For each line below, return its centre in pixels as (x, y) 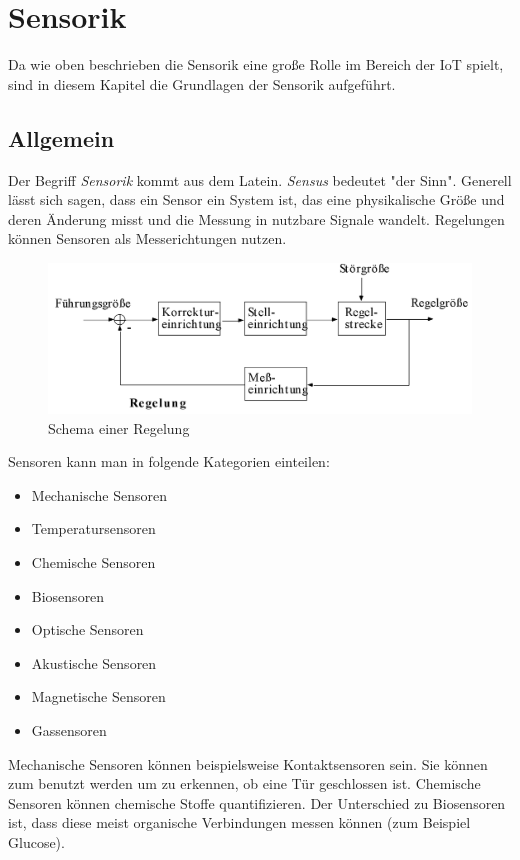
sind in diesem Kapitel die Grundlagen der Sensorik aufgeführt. (202, 83)
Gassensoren (69, 729)
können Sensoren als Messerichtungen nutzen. (147, 238)
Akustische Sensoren (94, 662)
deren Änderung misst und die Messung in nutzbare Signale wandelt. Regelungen (256, 218)
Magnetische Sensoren (98, 696)
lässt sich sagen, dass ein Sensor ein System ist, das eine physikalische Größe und (256, 199)
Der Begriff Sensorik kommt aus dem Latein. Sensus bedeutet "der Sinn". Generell (260, 179)
